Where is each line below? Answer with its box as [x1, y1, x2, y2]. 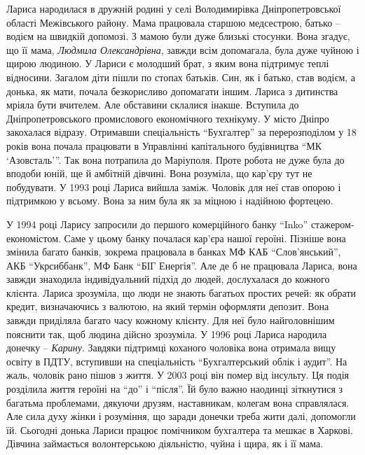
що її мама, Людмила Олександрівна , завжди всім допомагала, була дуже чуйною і [6, 42, 359, 57]
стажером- [310, 216, 354, 231]
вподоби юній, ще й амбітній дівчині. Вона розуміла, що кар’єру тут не [6, 166, 312, 181]
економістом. [6, 230, 61, 245]
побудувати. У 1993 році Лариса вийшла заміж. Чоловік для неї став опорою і [6, 179, 341, 194]
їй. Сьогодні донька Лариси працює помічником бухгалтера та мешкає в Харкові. [6, 422, 353, 437]
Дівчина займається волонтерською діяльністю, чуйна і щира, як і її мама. [6, 436, 324, 451]
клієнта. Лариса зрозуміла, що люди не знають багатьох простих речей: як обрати [6, 285, 357, 300]
